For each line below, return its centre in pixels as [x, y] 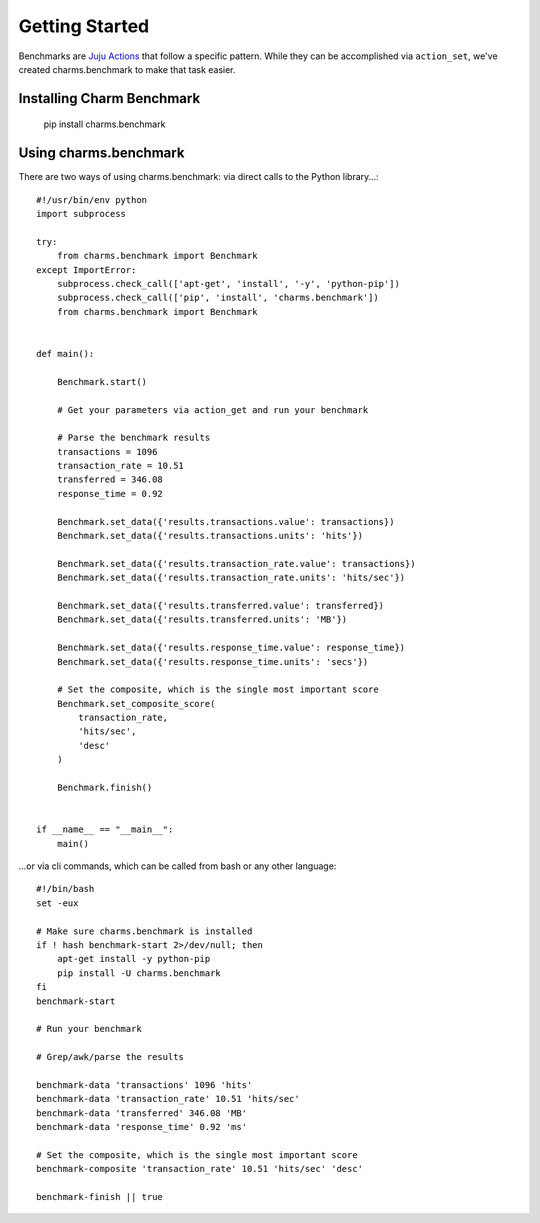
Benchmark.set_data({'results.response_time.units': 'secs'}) [212, 661]
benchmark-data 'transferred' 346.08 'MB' [142, 1113]
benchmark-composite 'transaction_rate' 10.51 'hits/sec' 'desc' [200, 1169]
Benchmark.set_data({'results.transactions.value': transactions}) [225, 521]
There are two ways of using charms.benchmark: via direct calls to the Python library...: [198, 177]
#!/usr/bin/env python [92, 199]
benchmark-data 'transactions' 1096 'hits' [144, 1084]
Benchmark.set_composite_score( [136, 703]
